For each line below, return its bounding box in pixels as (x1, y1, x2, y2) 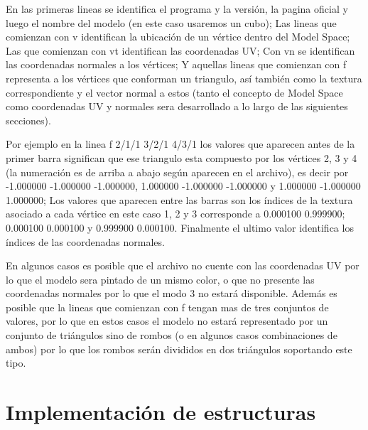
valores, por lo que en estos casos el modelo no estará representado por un (6, 313, 328, 328)
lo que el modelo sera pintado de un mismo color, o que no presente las (6, 272, 315, 286)
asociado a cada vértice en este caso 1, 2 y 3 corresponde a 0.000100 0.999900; (6, 206, 345, 221)
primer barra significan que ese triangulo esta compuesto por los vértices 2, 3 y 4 (6, 150, 357, 165)
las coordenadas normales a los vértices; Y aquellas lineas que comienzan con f (6, 57, 347, 72)
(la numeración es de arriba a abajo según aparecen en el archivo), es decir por (6, 164, 349, 179)
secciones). (6, 112, 51, 127)
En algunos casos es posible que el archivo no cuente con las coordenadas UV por (6, 258, 359, 273)
